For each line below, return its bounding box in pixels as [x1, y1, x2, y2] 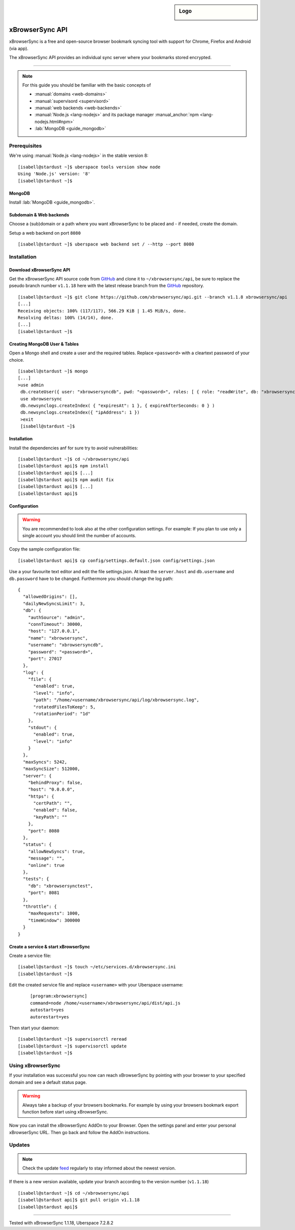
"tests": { [23, 876, 49, 882]
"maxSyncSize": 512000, [23, 766, 81, 772]
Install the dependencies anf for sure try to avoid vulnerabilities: [9, 445, 139, 451]
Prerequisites [9, 143, 42, 150]
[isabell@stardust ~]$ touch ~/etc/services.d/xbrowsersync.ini [18, 964, 177, 970]
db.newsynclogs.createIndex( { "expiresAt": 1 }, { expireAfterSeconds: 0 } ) [20, 402, 215, 408]
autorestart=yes [30, 1014, 69, 1019]
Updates [9, 1141, 30, 1148]
